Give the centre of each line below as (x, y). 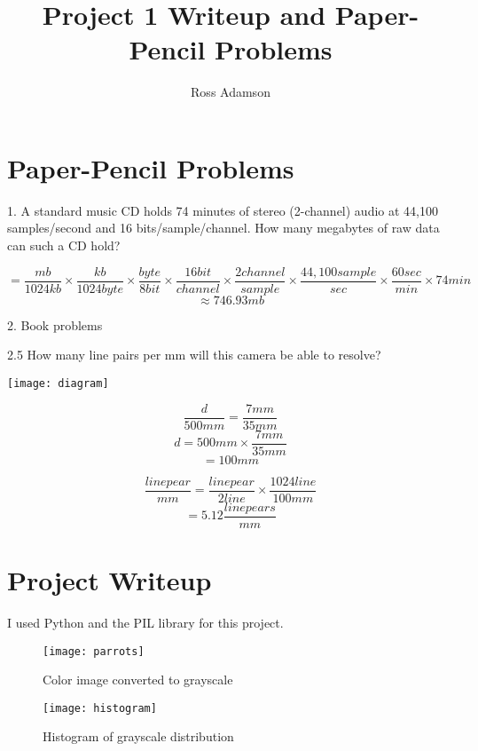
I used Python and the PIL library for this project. (145, 622)
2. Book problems (55, 324)
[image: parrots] (94, 651)
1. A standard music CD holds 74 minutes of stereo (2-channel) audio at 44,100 (223, 210)
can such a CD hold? (64, 245)
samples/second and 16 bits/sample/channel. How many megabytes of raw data (223, 228)
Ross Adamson (231, 92)
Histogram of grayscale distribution (138, 736)
